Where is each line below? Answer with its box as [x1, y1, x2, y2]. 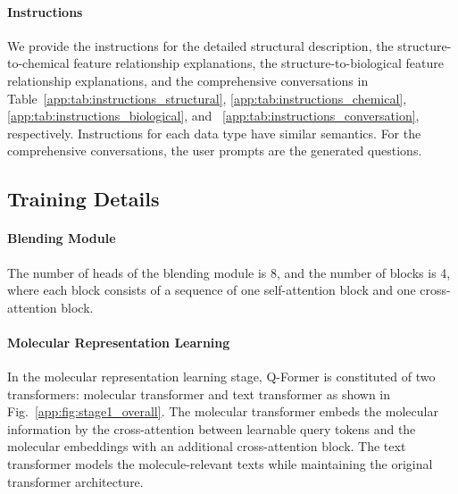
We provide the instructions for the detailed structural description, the [7, 36, 394, 54]
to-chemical [7, 54, 70, 72]
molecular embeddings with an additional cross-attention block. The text [7, 437, 406, 456]
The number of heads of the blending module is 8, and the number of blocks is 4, [7, 263, 451, 281]
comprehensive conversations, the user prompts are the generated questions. [7, 141, 422, 160]
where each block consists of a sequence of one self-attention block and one [7, 280, 416, 299]
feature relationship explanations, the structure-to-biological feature [73, 54, 444, 72]
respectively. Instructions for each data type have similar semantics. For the [7, 123, 421, 142]
